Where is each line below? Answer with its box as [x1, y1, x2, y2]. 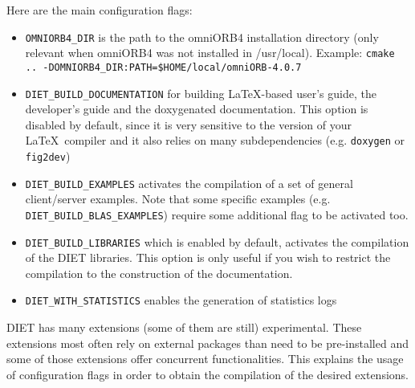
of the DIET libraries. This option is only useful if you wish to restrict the [25, 249, 391, 266]
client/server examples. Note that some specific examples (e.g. [25, 190, 331, 207]
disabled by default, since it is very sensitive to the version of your [25, 116, 352, 133]
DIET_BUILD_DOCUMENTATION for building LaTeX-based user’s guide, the [25, 84, 376, 101]
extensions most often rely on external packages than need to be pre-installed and [6, 334, 409, 351]
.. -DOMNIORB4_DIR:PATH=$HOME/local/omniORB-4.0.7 [25, 61, 302, 73]
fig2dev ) [25, 148, 71, 165]
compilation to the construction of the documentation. [25, 264, 293, 281]
